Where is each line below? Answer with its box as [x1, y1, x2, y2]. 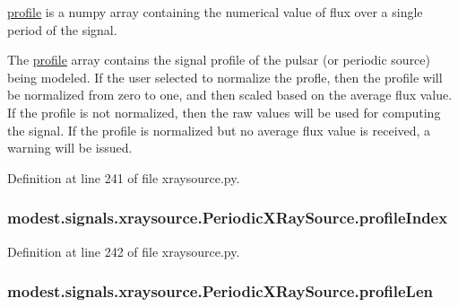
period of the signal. [7, 20, 117, 39]
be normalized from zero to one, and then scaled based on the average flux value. [7, 85, 453, 104]
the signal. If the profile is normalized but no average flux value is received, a [7, 120, 431, 139]
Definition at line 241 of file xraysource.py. [7, 168, 240, 187]
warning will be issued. [7, 138, 133, 157]
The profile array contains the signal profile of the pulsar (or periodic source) [7, 50, 430, 69]
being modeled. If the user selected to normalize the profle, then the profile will [7, 67, 443, 86]
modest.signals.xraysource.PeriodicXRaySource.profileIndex [7, 206, 448, 229]
